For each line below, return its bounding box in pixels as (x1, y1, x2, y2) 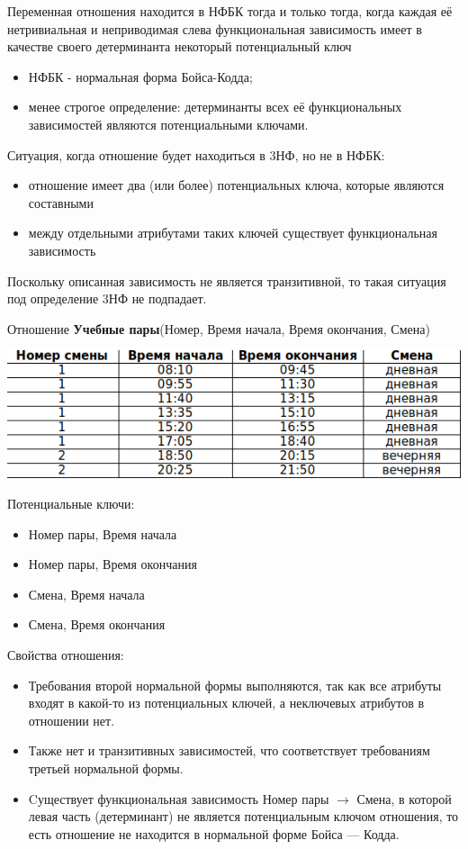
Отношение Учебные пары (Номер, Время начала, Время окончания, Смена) (7, 319, 430, 338)
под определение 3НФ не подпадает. (7, 289, 207, 308)
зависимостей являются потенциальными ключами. (28, 114, 309, 133)
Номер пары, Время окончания (28, 555, 197, 574)
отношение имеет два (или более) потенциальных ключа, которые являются (28, 176, 445, 194)
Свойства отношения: (7, 645, 124, 664)
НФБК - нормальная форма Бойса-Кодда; (28, 67, 253, 86)
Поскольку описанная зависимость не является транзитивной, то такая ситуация (7, 271, 446, 290)
